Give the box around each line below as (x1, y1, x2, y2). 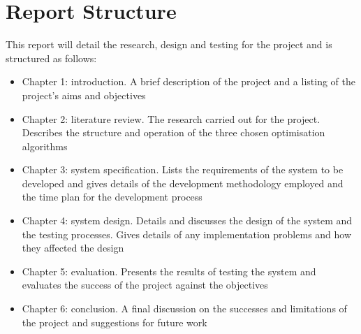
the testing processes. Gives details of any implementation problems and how (22, 226, 352, 241)
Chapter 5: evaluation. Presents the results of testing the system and (22, 263, 316, 278)
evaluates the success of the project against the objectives (22, 277, 268, 292)
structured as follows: (6, 50, 97, 65)
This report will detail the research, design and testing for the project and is (6, 37, 332, 52)
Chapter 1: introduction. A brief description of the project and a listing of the (22, 74, 355, 89)
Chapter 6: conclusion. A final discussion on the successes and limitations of (22, 301, 347, 316)
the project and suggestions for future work (22, 314, 207, 329)
